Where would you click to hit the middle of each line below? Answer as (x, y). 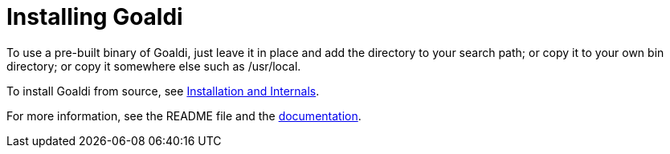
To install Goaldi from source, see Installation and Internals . (163, 91)
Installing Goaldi (95, 17)
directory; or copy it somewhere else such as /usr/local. (154, 66)
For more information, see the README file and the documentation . (184, 115)
